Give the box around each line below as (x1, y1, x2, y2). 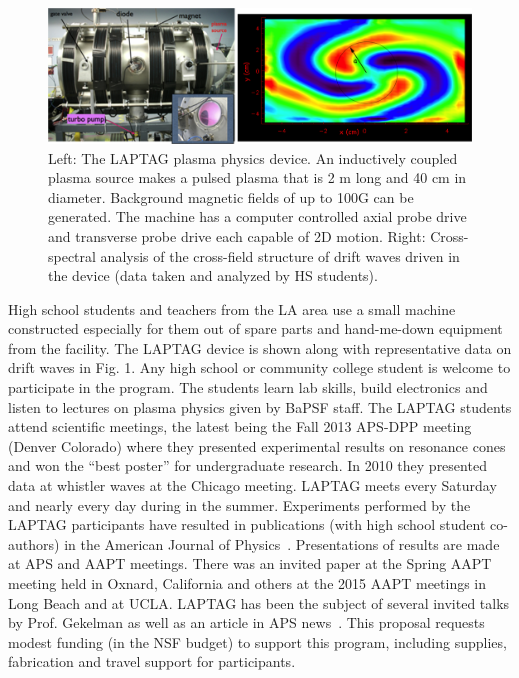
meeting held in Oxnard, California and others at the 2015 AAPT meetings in (8, 573, 487, 593)
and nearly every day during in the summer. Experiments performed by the (8, 494, 471, 515)
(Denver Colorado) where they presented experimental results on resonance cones (8, 435, 506, 456)
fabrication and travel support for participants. (8, 651, 296, 672)
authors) (8, 533, 60, 554)
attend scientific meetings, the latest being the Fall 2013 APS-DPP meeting (8, 416, 472, 437)
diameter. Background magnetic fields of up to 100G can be (48, 186, 414, 207)
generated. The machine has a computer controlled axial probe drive (48, 206, 467, 227)
